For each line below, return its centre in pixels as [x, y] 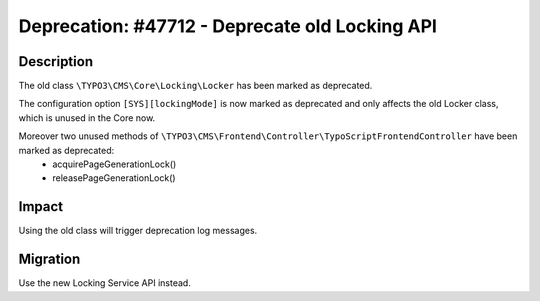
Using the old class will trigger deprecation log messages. [138, 231]
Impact [41, 206]
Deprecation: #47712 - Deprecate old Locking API [227, 26]
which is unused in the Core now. [87, 117]
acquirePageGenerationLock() [114, 164]
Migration [49, 259]
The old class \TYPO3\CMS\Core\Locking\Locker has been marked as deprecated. [195, 86]
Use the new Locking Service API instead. [105, 283]
